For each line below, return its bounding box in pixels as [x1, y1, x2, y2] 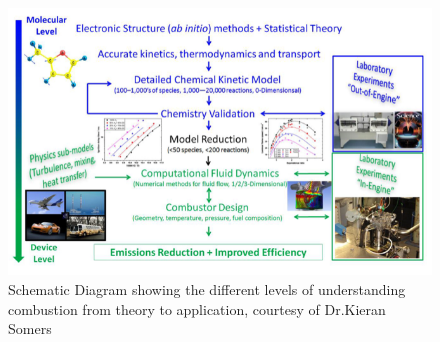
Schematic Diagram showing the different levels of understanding [8, 279, 406, 300]
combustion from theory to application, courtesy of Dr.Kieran [8, 298, 386, 319]
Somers [8, 318, 52, 339]
